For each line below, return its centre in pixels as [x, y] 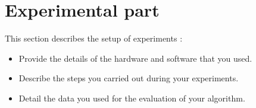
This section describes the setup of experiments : [94, 38]
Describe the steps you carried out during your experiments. [129, 78]
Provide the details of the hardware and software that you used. [135, 58]
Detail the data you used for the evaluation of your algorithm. [132, 98]
